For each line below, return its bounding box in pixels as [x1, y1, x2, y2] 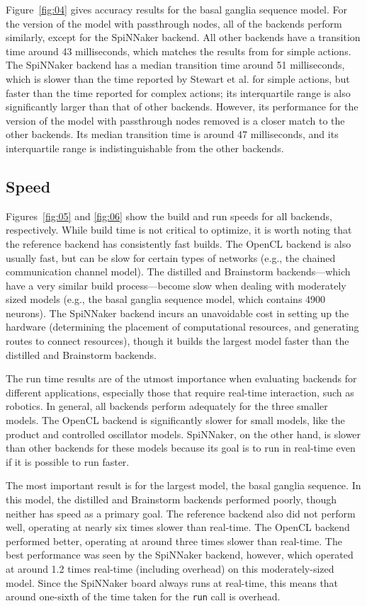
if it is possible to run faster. [6, 454, 130, 469]
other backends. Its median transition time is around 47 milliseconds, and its [6, 127, 339, 142]
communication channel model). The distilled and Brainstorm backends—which [6, 264, 351, 279]
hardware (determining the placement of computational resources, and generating [6, 319, 359, 334]
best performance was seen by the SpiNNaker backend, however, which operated [6, 547, 354, 562]
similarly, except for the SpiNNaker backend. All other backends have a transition [6, 30, 361, 45]
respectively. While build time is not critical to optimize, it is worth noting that [6, 222, 352, 237]
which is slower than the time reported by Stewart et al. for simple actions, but [6, 71, 350, 86]
